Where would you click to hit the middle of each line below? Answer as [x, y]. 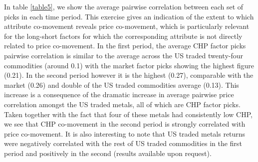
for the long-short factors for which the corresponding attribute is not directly [123, 36]
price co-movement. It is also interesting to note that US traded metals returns [125, 133]
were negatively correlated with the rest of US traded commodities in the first [123, 143]
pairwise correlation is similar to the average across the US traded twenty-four [124, 55]
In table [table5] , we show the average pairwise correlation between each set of [124, 6]
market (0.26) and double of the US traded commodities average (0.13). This [122, 84]
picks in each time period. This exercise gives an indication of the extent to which [129, 16]
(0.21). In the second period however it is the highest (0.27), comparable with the [129, 75]
